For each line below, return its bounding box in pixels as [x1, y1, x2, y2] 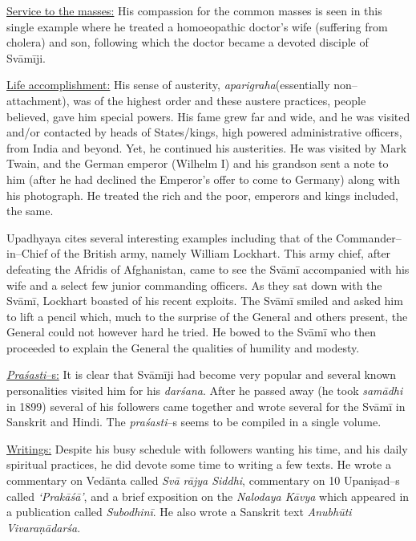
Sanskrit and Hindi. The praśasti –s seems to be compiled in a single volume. [6, 413, 382, 430]
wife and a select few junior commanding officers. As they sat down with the [6, 276, 382, 293]
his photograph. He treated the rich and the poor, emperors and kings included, [6, 186, 398, 203]
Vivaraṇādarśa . [6, 519, 81, 535]
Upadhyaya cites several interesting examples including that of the [6, 229, 333, 246]
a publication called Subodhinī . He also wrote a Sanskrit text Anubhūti [6, 503, 352, 520]
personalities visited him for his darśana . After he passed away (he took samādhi [6, 382, 403, 399]
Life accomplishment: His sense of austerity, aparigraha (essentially [6, 76, 330, 93]
